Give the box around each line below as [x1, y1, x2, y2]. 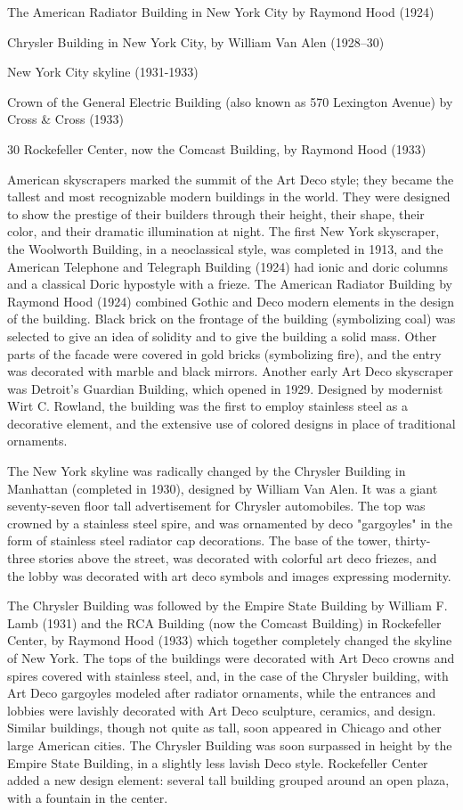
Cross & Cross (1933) [7, 110, 125, 128]
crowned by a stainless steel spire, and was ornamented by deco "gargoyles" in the [7, 513, 452, 532]
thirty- [394, 531, 431, 550]
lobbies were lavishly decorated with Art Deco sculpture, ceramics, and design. [7, 700, 436, 719]
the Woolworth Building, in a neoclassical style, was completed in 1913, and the [7, 239, 443, 258]
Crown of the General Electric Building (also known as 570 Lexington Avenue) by [7, 92, 453, 110]
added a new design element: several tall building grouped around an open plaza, [7, 771, 450, 790]
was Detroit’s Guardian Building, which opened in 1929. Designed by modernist [7, 379, 443, 397]
